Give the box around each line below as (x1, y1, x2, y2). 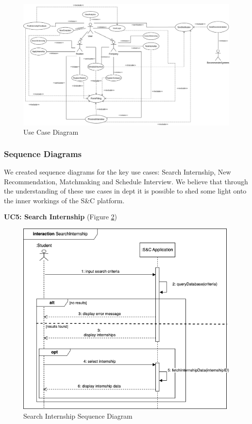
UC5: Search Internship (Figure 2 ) (4, 212, 117, 222)
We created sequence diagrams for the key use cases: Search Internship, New (4, 167, 231, 177)
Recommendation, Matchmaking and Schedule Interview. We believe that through (4, 176, 248, 186)
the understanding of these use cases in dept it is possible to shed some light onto (4, 186, 247, 196)
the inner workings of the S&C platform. (4, 195, 125, 205)
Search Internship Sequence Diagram (23, 410, 133, 421)
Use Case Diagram (23, 127, 79, 137)
